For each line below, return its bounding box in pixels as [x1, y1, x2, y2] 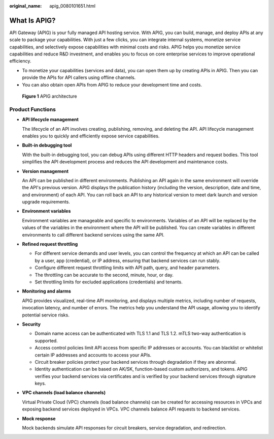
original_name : [9, 3, 42, 9]
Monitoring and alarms [22, 288, 71, 295]
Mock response [22, 415, 56, 422]
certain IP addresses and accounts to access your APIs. [35, 352, 152, 358]
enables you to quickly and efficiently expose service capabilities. [22, 133, 160, 139]
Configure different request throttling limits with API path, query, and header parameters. [35, 265, 220, 271]
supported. [35, 337, 58, 343]
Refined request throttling [22, 241, 78, 247]
